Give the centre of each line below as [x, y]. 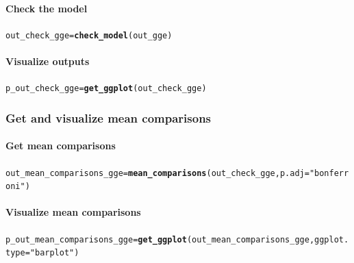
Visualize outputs [48, 61]
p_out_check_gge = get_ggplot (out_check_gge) [106, 89]
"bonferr [329, 173]
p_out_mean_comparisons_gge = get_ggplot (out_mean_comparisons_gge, [160, 239]
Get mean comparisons [61, 146]
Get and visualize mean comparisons [109, 117]
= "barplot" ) [52, 253]
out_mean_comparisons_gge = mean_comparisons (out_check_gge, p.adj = [157, 173]
